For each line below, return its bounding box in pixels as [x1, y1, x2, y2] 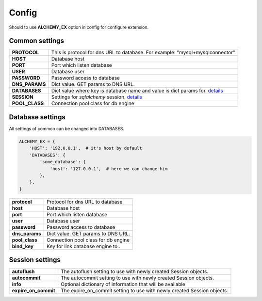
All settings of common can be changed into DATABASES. [9, 126, 125, 131]
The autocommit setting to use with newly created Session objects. [61, 274, 214, 281]
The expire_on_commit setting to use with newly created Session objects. [61, 287, 229, 294]
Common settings [9, 37, 64, 45]
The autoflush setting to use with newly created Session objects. [61, 268, 209, 275]
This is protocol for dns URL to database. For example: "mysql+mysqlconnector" [51, 49, 235, 56]
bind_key [12, 243, 34, 250]
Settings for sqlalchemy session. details [51, 94, 143, 100]
